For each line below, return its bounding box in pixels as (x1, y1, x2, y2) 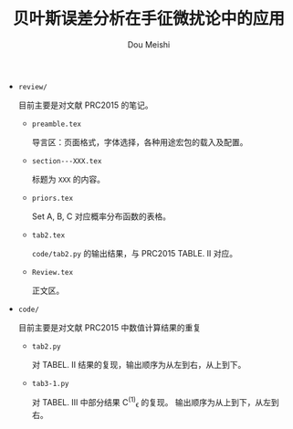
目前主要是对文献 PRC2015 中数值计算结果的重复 (17, 321, 202, 333)
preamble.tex (31, 120, 82, 129)
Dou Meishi (127, 38, 171, 50)
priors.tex (31, 194, 74, 203)
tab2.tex (31, 230, 66, 240)
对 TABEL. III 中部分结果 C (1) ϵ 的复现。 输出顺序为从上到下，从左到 (31, 394, 280, 410)
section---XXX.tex (31, 156, 102, 165)
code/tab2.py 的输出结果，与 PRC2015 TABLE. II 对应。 (31, 247, 238, 258)
